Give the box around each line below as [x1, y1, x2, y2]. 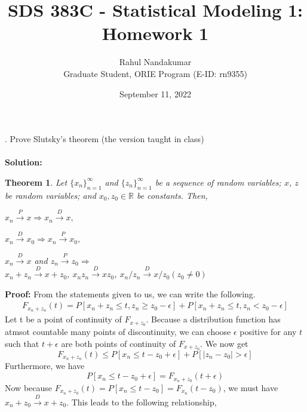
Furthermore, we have [5, 359, 85, 372]
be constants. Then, [137, 189, 208, 201]
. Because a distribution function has [146, 313, 281, 325]
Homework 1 [102, 21, 209, 45]
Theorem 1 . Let [5, 176, 67, 188]
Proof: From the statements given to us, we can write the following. [5, 287, 256, 300]
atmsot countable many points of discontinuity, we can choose [5, 325, 231, 338]
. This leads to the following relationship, [66, 395, 217, 408]
